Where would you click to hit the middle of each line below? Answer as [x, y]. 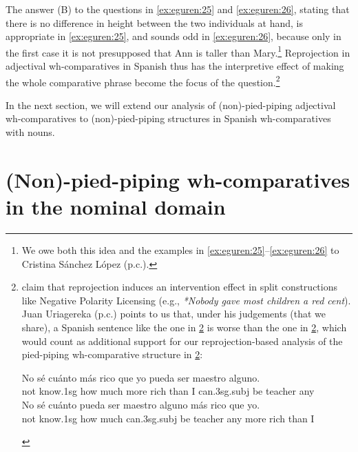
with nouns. [30, 132]
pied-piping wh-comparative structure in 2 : [112, 354]
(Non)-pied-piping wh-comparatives [178, 179]
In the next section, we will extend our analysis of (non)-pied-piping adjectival [171, 105]
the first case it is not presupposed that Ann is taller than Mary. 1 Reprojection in [178, 51]
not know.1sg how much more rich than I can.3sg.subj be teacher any [168, 391]
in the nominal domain [116, 207]
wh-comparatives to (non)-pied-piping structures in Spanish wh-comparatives [168, 118]
